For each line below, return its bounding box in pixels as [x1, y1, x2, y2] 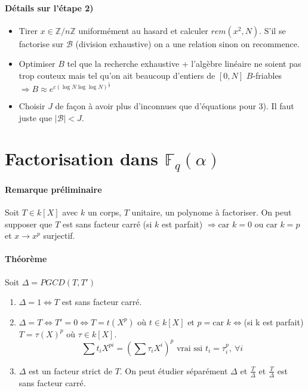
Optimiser [19, 57, 56, 70]
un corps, [87, 205, 122, 218]
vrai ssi [176, 344, 203, 353]
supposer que [5, 217, 53, 230]
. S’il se [259, 24, 286, 36]
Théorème [5, 253, 47, 265]
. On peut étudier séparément [119, 364, 228, 377]
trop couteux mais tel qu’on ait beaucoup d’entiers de [19, 69, 215, 81]
